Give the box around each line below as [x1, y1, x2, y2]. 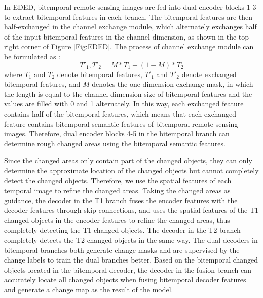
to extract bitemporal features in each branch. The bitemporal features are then [4, 11, 253, 22]
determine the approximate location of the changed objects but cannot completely [4, 165, 259, 175]
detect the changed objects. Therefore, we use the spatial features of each [4, 175, 232, 185]
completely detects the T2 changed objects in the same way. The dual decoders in [4, 235, 258, 245]
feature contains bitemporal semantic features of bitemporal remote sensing [4, 118, 238, 129]
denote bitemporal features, [57, 68, 142, 79]
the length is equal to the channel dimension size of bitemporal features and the [4, 88, 252, 99]
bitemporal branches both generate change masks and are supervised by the [4, 244, 240, 255]
